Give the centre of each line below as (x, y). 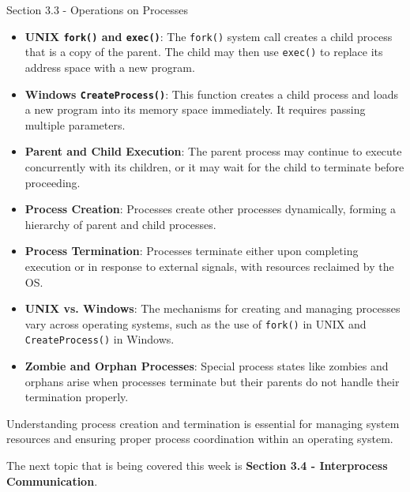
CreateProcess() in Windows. (100, 339)
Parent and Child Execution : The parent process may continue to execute (213, 151)
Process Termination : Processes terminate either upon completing (192, 251)
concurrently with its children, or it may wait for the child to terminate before (214, 166)
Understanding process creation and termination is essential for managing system (203, 423)
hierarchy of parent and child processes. (120, 224)
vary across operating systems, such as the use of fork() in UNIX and (196, 323)
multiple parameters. (75, 124)
